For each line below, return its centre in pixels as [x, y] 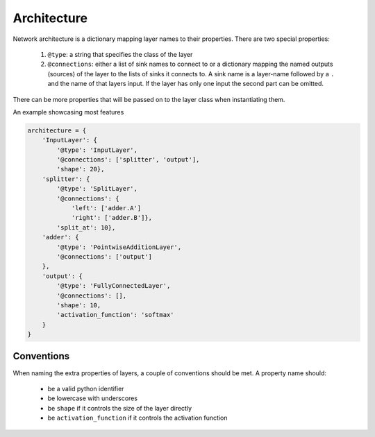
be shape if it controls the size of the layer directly [120, 408]
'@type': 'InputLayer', [97, 150]
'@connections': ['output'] [105, 256]
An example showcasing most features [68, 112]
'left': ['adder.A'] [106, 208]
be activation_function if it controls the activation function [137, 418]
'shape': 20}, [81, 169]
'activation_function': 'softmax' [115, 315]
